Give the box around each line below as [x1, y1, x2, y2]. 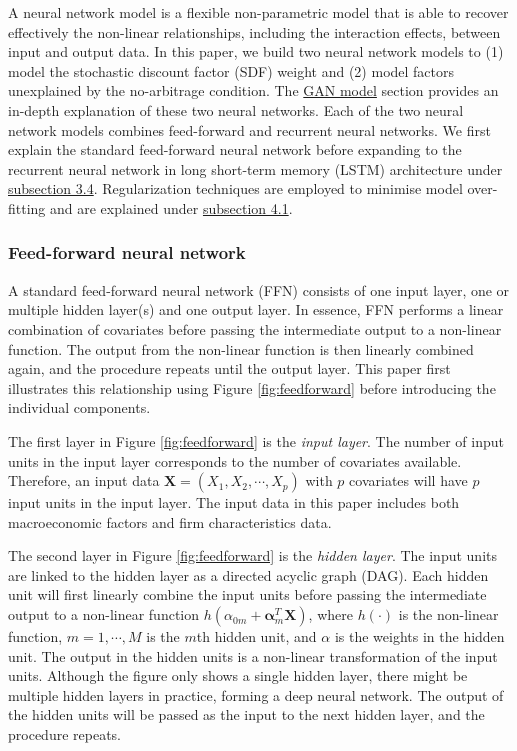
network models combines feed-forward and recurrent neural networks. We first [8, 119, 491, 140]
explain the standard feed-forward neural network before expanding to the [8, 139, 462, 160]
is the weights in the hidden [334, 626, 505, 647]
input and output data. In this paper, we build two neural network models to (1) [8, 41, 504, 62]
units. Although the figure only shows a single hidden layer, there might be [8, 665, 468, 686]
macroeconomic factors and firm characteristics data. [8, 511, 332, 532]
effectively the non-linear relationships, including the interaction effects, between [8, 21, 501, 42]
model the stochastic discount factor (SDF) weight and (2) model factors [8, 60, 455, 81]
